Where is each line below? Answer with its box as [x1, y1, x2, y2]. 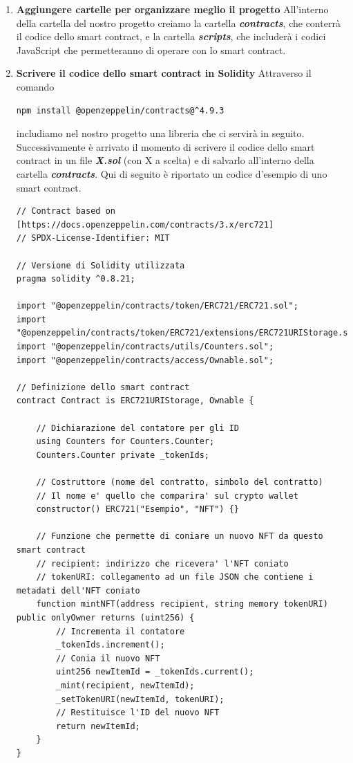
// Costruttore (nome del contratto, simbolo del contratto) [36, 477, 323, 487]
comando [16, 79, 55, 93]
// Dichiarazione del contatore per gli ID [36, 423, 239, 433]
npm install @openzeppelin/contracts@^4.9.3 [16, 105, 225, 116]
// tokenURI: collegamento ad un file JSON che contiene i [36, 572, 314, 582]
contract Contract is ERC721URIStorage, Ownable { [16, 396, 254, 406]
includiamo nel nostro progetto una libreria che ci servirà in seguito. [16, 126, 305, 140]
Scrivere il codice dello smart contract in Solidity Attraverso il [16, 66, 312, 80]
